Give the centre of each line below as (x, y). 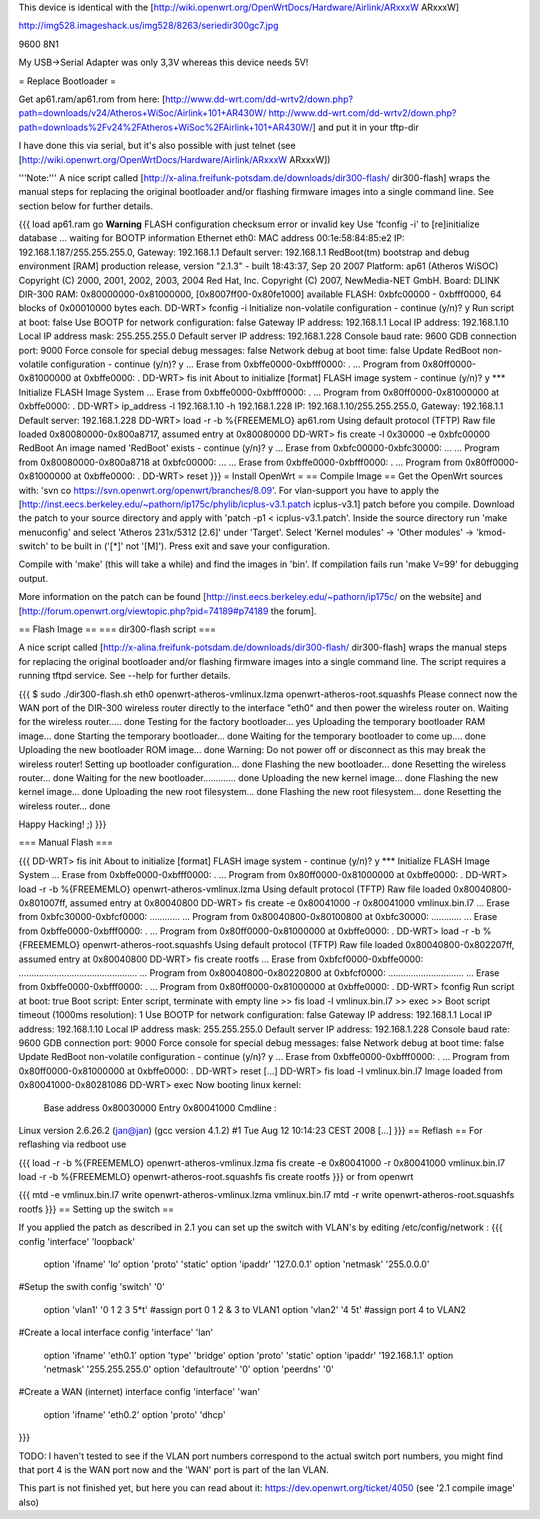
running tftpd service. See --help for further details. (124, 676)
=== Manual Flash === (66, 842)
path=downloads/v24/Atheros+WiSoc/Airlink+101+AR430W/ (142, 113)
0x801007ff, (43, 903)
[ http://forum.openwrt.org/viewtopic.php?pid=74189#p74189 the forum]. (167, 611)
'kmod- (491, 532)
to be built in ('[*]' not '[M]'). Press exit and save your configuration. (190, 546)
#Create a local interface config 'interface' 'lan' (116, 1332)
